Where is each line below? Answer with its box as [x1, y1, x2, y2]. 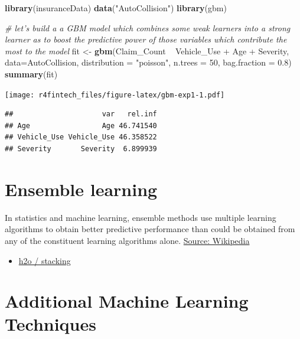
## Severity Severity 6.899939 [5, 145, 157, 153]
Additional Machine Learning [5, 289, 249, 313]
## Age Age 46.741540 [5, 121, 157, 130]
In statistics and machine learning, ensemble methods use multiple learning [5, 211, 276, 223]
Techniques [5, 312, 96, 336]
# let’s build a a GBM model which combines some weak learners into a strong [5, 21, 291, 34]
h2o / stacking [18, 254, 71, 266]
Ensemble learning [5, 177, 158, 201]
